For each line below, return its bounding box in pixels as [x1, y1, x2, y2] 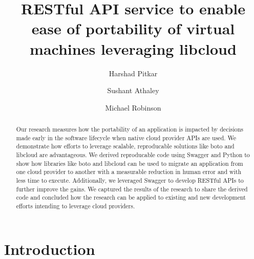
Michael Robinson [105, 102, 161, 113]
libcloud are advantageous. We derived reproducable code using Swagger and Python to [16, 150, 250, 159]
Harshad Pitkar [109, 68, 158, 78]
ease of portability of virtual [31, 18, 235, 39]
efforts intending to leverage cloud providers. [16, 201, 135, 210]
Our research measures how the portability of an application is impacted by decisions [16, 125, 243, 134]
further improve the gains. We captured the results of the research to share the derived [16, 184, 248, 193]
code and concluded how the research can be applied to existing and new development [16, 193, 246, 202]
